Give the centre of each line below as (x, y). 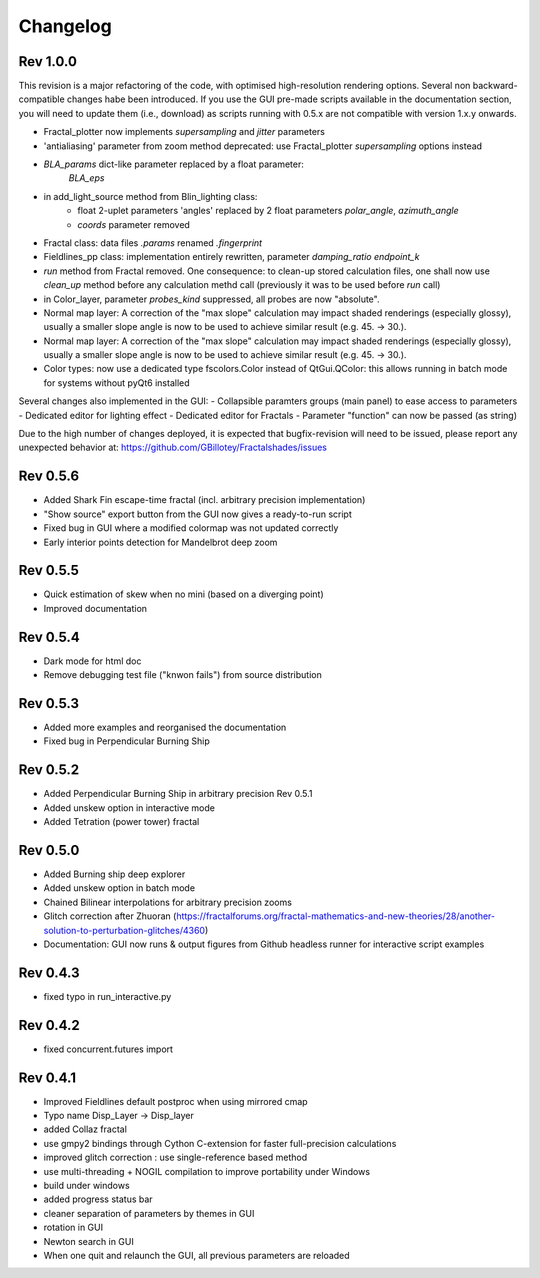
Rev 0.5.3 (49, 703)
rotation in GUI (73, 1227)
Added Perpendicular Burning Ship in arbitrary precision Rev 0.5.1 (178, 794)
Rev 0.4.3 (49, 972)
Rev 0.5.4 (49, 636)
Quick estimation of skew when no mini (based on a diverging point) (183, 594)
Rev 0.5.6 (49, 476)
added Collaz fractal (85, 1129)
